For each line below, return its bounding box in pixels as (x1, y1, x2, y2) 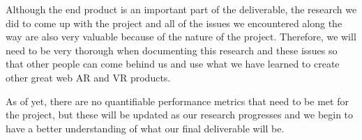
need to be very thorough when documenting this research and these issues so (6, 42, 338, 57)
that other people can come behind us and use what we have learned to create (6, 56, 340, 71)
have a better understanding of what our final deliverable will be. (6, 120, 285, 135)
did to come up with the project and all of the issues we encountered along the (6, 15, 342, 30)
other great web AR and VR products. (6, 70, 171, 84)
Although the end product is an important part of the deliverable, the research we (6, 2, 357, 16)
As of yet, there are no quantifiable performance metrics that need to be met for (6, 93, 349, 108)
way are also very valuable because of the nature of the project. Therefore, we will (6, 29, 356, 44)
